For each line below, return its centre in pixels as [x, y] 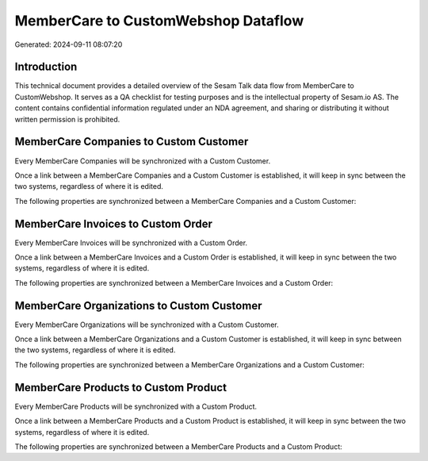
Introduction [46, 67]
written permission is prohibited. [67, 119]
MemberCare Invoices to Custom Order [114, 223]
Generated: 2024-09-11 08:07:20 [69, 44]
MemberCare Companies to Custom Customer [132, 142]
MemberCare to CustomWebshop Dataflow [159, 21]
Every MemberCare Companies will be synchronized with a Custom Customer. [143, 161]
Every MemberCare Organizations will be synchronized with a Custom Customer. [147, 325]
